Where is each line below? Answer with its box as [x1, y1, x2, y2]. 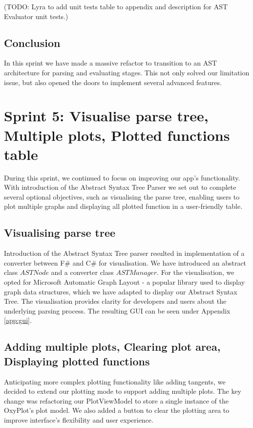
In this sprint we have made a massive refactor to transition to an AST [4, 58, 217, 68]
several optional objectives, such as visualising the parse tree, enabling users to [4, 191, 240, 202]
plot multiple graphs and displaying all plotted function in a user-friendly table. [4, 201, 243, 211]
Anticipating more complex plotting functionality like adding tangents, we [4, 376, 226, 386]
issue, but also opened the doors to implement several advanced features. [4, 77, 222, 87]
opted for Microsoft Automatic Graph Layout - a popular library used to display [4, 277, 245, 287]
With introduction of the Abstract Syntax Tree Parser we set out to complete [4, 182, 236, 192]
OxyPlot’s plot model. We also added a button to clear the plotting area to [4, 405, 230, 415]
